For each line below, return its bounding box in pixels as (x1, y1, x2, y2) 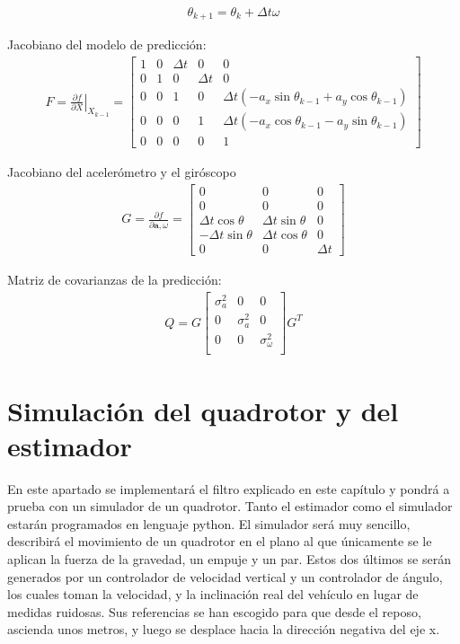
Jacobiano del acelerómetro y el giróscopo (7, 163, 236, 181)
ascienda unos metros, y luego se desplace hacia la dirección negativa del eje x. (7, 620, 440, 639)
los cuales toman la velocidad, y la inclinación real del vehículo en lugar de (7, 585, 419, 604)
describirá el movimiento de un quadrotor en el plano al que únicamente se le (7, 532, 432, 551)
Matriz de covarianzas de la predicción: (7, 270, 222, 289)
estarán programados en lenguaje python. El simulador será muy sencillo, (7, 514, 411, 533)
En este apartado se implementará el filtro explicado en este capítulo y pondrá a (7, 479, 450, 498)
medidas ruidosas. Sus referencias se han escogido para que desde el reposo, (7, 602, 421, 621)
